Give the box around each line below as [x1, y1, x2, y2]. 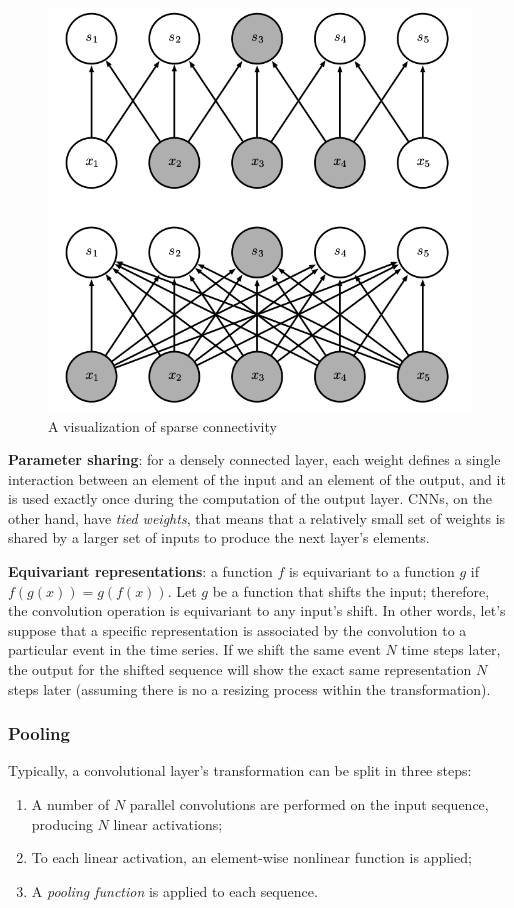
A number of [31, 794, 110, 815]
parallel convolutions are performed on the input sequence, [129, 794, 489, 815]
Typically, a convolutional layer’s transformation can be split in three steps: [8, 760, 472, 781]
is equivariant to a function [288, 561, 455, 582]
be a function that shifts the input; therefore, [212, 580, 490, 601]
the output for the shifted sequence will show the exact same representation [8, 659, 472, 680]
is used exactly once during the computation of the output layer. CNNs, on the [8, 488, 493, 509]
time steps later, [401, 639, 501, 660]
